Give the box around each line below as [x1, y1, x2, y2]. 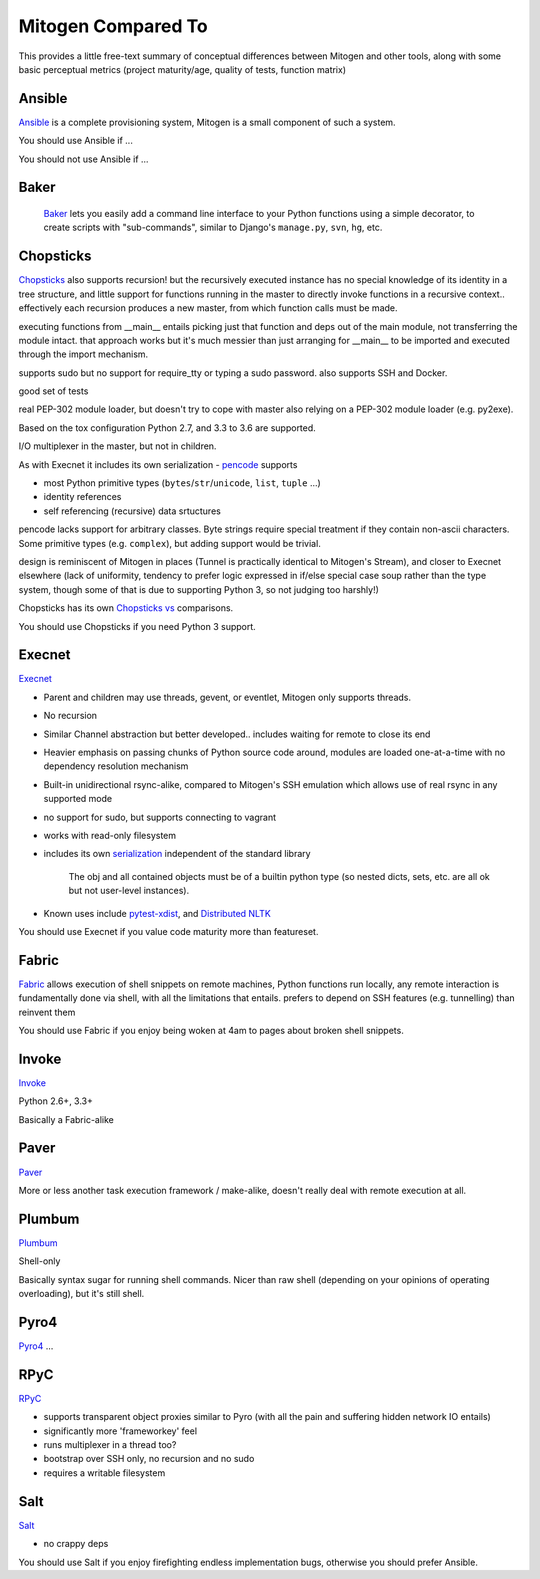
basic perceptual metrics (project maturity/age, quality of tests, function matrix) [18, 63, 347, 75]
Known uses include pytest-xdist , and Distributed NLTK [43, 907, 272, 919]
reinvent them [18, 1006, 76, 1018]
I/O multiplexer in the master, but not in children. [18, 440, 217, 452]
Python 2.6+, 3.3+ [18, 1095, 94, 1107]
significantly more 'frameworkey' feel [43, 1425, 198, 1437]
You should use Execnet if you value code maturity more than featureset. [18, 925, 319, 937]
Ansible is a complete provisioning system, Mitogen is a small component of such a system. [18, 116, 396, 128]
